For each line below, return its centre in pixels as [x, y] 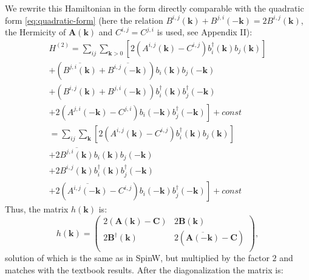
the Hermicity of [36, 32]
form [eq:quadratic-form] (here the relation [84, 20]
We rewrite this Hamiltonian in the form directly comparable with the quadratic [154, 8]
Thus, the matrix [37, 209]
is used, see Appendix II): [205, 32]
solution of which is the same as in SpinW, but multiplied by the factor [137, 258]
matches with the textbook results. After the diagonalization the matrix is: [144, 269]
